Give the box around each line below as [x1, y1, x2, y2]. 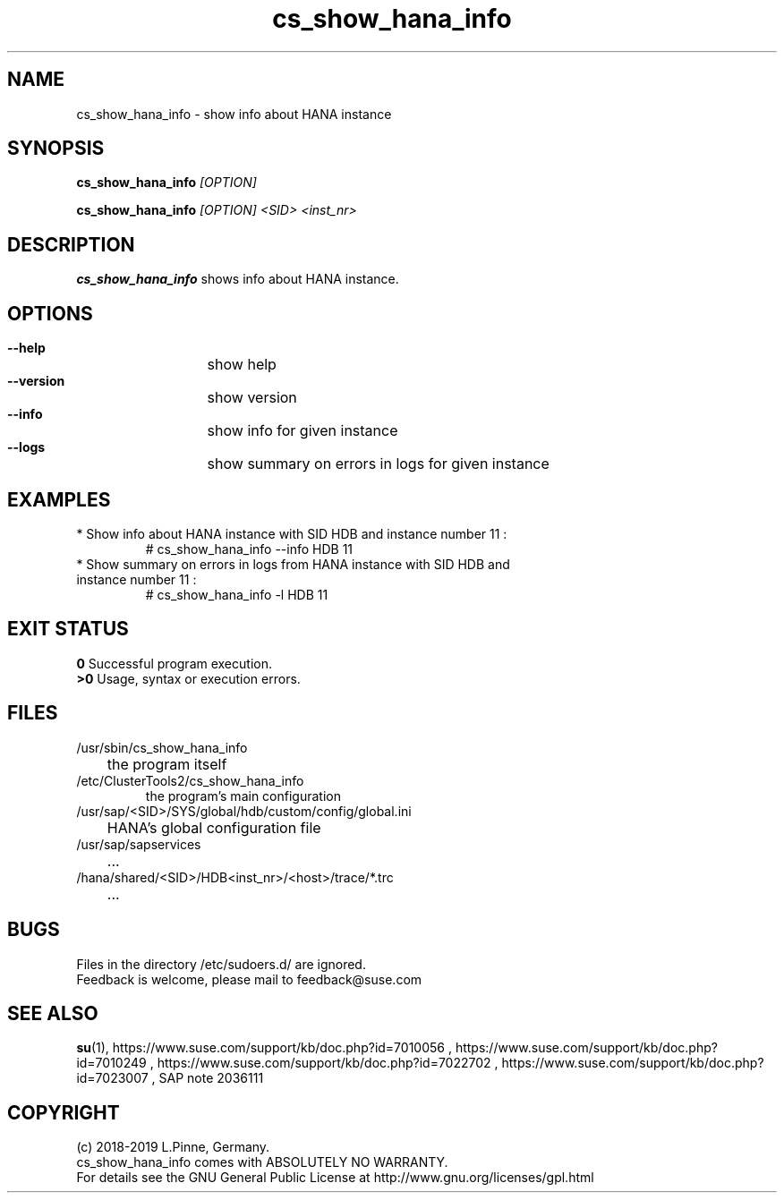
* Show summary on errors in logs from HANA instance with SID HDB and [76, 556, 510, 572]
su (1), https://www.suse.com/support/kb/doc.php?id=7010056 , [76, 1040, 452, 1056]
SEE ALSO [7, 1001, 98, 1025]
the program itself [107, 754, 227, 773]
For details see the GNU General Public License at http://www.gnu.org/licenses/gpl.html [76, 1170, 594, 1186]
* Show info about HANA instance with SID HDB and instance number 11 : [76, 525, 507, 541]
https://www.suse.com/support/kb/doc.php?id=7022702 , [157, 1055, 499, 1071]
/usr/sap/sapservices [76, 836, 201, 852]
